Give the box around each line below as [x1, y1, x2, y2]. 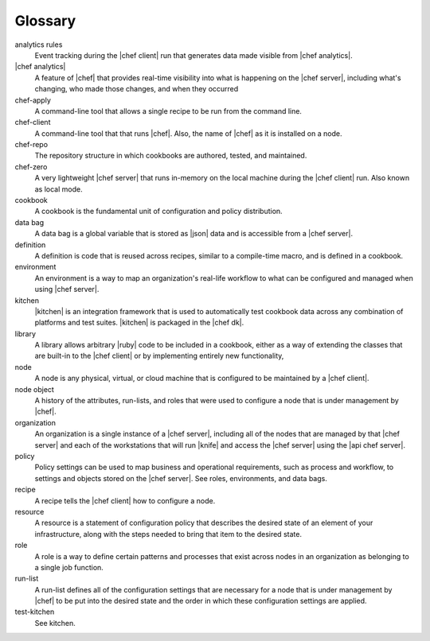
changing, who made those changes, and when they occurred [34, 84, 239, 94]
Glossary [14, 12, 76, 29]
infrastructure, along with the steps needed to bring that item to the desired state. [34, 529, 303, 538]
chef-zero [14, 161, 48, 171]
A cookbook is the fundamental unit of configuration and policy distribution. [34, 207, 283, 216]
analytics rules [14, 40, 63, 49]
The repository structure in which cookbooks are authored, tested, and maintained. [34, 151, 307, 161]
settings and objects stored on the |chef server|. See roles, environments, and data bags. [34, 473, 328, 483]
